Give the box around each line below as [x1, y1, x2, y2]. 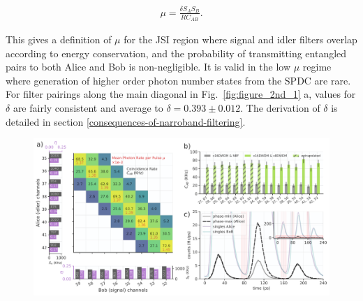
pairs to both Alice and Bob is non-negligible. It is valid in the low [6, 59, 291, 74]
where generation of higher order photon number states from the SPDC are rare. [6, 73, 351, 87]
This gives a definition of [6, 31, 112, 46]
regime [302, 59, 332, 74]
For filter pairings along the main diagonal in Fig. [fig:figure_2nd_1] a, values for [6, 87, 356, 101]
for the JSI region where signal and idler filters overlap [124, 31, 357, 46]
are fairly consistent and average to [13, 100, 163, 115]
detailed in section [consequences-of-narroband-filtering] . [6, 114, 246, 129]
